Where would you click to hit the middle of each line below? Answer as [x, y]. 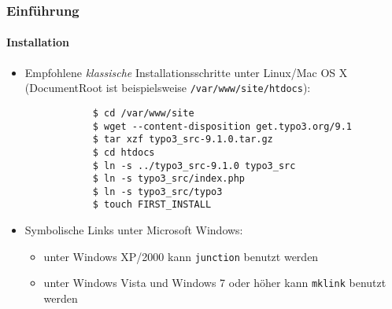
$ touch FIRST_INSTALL [152, 205]
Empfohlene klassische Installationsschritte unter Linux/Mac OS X [186, 72]
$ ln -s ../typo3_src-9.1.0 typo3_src [194, 166]
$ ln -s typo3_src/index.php [168, 179]
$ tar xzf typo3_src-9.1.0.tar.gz [183, 140]
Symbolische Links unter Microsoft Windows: [134, 230]
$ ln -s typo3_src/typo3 [157, 191]
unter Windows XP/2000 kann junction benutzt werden [181, 256]
